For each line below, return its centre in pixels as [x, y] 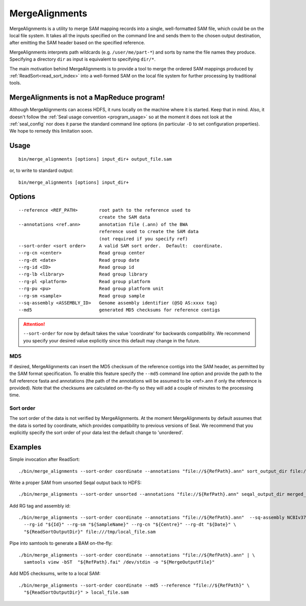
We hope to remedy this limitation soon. [51, 131]
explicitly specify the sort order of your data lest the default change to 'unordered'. [96, 433]
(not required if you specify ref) [143, 239]
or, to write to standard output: [41, 170]
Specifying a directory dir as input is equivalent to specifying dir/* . [82, 59]
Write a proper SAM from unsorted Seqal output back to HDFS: [75, 483]
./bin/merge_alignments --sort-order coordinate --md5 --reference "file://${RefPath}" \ [134, 585]
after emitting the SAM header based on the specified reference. [77, 43]
